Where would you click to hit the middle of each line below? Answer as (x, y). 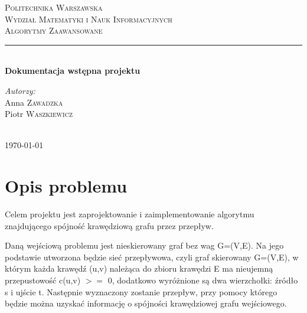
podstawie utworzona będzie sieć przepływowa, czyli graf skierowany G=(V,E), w (152, 257)
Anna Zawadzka (34, 102)
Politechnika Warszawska (54, 7)
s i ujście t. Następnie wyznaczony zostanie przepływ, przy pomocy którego (141, 291)
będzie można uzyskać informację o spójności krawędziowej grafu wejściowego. (146, 303)
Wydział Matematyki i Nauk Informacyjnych (89, 19)
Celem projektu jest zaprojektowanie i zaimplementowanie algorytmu (130, 214)
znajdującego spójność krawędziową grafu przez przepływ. (109, 225)
